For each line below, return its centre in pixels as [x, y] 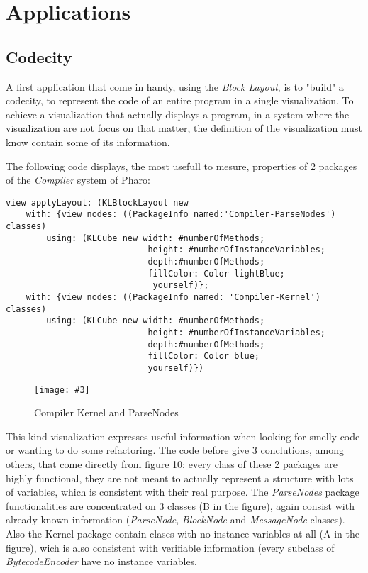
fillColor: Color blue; [203, 356]
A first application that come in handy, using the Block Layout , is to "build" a [175, 86]
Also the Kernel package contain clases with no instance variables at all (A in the [183, 533]
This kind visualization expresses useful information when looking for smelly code [183, 436]
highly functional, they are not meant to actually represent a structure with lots [180, 478]
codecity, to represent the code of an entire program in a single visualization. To [180, 100]
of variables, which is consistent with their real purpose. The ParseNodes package [183, 492]
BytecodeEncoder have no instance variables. [102, 561]
